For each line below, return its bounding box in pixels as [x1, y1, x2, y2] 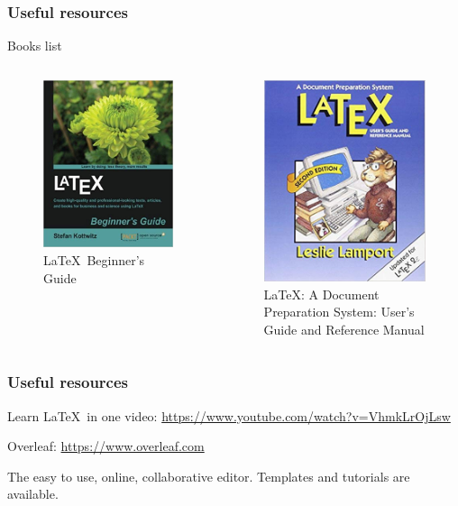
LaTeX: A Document [263, 284, 380, 303]
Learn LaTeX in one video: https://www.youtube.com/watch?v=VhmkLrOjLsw [7, 406, 451, 425]
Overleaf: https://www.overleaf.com [7, 437, 205, 455]
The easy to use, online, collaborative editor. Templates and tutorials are [7, 466, 410, 485]
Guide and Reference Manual [263, 319, 425, 338]
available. [7, 484, 59, 503]
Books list [7, 36, 62, 55]
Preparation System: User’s [263, 302, 415, 321]
